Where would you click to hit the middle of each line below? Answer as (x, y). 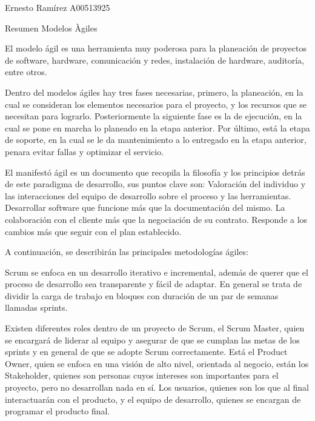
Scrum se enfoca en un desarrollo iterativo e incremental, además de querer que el (157, 272)
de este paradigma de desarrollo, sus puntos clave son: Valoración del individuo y (155, 184)
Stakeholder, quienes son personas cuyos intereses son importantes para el (142, 375)
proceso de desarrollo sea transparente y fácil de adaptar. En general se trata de (154, 284)
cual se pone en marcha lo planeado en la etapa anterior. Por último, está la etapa (157, 128)
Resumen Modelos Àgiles (51, 28)
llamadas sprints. (36, 307)
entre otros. (26, 72)
